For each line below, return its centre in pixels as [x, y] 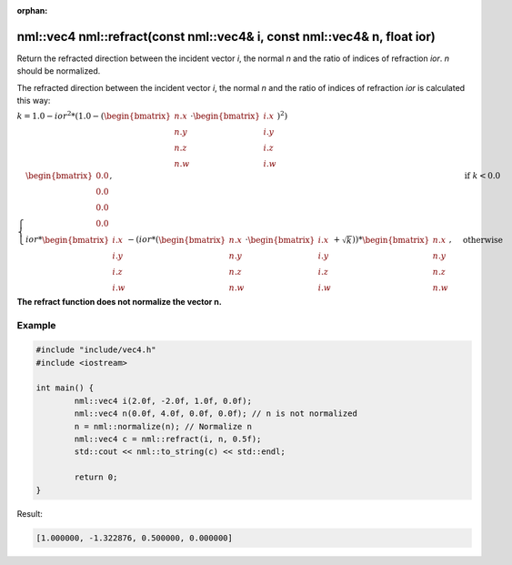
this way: [34, 101]
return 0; [96, 477]
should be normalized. [59, 71]
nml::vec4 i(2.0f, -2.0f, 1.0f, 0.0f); [163, 401]
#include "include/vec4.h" [96, 350]
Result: [30, 513]
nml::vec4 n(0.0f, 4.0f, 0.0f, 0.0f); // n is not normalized [216, 414]
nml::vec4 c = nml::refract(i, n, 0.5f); [168, 439]
